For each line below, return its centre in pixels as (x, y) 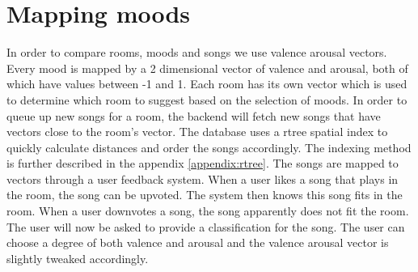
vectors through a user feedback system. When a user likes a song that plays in (203, 178)
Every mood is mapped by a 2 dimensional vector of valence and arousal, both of (207, 68)
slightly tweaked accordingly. (78, 258)
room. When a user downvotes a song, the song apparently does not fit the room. (208, 211)
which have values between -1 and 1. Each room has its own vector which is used (207, 84)
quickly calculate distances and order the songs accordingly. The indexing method (209, 147)
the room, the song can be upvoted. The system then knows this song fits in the (205, 195)
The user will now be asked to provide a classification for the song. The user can (206, 226)
